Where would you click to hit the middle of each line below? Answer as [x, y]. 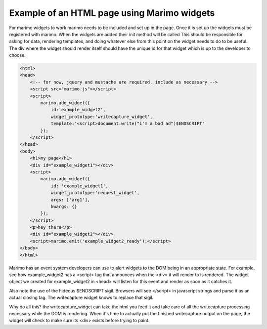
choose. [17, 55]
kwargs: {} [64, 206]
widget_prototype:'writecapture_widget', [102, 117]
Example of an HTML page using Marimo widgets [112, 13]
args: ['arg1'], [70, 200]
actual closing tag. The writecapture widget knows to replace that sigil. [81, 298]
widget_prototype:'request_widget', [95, 193]
